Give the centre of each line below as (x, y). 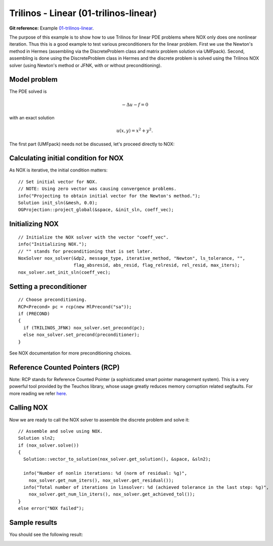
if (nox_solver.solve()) (49, 445)
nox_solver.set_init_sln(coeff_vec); (65, 272)
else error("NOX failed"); (51, 508)
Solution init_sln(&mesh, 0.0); (58, 203)
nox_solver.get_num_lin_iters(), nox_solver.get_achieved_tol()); (112, 494)
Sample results (33, 523)
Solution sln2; (37, 438)
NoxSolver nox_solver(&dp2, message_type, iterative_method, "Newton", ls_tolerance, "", (132, 258)
